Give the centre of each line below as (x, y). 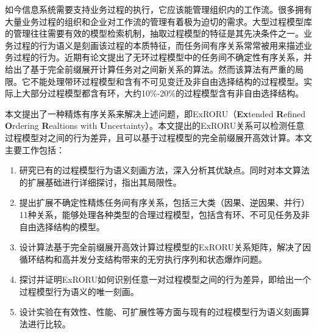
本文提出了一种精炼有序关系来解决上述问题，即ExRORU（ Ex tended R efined (155, 113)
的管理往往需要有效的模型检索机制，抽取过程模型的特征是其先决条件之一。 (154, 33)
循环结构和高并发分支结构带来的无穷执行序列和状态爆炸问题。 (143, 259)
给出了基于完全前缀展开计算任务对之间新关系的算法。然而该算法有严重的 (150, 69)
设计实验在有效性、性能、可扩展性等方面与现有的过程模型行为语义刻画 (160, 312)
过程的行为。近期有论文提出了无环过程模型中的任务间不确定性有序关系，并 (162, 57)
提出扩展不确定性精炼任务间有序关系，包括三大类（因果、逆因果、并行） (164, 202)
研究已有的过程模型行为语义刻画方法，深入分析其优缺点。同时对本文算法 (164, 170)
